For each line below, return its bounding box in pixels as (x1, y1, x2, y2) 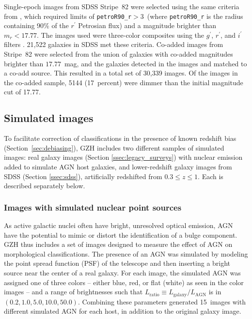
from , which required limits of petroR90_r (4, 11, 132, 21)
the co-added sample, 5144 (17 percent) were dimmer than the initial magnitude (4, 77, 243, 87)
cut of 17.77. (4, 87, 41, 97)
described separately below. (4, 181, 85, 191)
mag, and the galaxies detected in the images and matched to (64, 58, 247, 68)
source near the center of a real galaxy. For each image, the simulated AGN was (4, 267, 241, 277)
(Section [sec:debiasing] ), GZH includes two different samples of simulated (4, 142, 224, 152)
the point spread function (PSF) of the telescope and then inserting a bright (4, 258, 231, 268)
